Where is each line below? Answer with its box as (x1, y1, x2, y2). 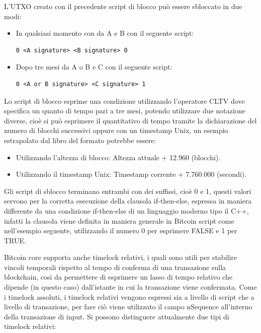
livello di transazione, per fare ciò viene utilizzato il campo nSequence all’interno (4, 301, 252, 312)
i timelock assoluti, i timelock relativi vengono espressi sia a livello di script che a (4, 291, 254, 302)
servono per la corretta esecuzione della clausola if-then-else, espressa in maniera (4, 195, 252, 206)
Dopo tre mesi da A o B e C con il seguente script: (16, 61, 172, 72)
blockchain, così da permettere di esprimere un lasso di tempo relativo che (4, 272, 232, 282)
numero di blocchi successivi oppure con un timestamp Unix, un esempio (4, 125, 228, 136)
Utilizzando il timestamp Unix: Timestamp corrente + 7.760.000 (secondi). (16, 169, 247, 179)
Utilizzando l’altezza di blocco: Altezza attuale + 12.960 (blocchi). (16, 152, 221, 162)
